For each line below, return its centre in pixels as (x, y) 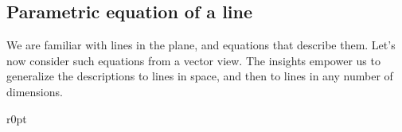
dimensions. (35, 91)
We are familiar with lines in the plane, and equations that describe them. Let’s (201, 45)
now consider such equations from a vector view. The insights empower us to (193, 60)
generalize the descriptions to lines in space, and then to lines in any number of (200, 76)
